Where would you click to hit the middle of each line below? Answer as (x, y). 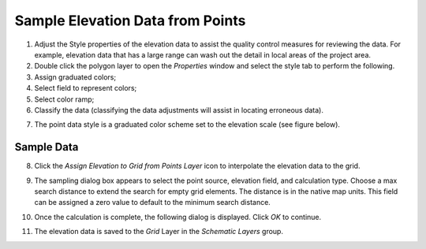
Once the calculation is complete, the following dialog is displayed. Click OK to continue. (178, 217)
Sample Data (47, 147)
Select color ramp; (64, 99)
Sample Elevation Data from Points (130, 20)
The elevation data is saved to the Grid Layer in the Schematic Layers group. (159, 232)
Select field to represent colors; (86, 88)
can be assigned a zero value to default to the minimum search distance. (153, 203)
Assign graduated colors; (75, 77)
